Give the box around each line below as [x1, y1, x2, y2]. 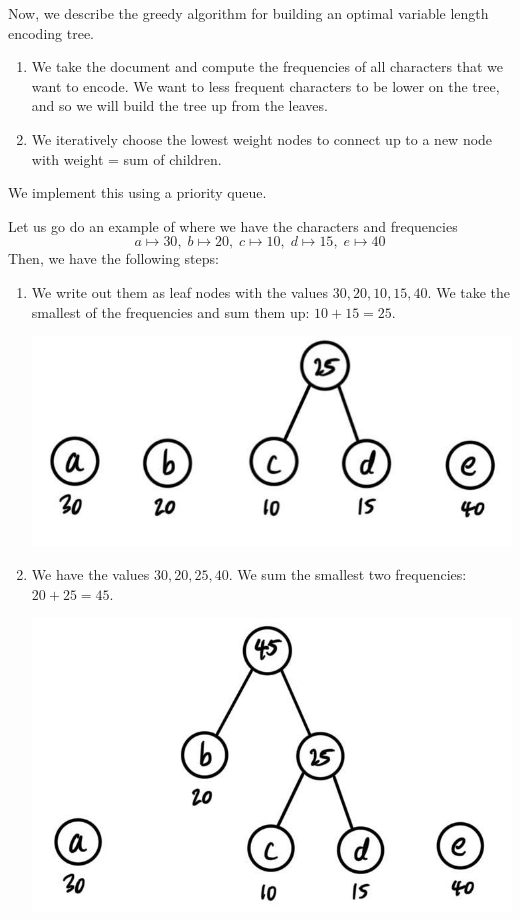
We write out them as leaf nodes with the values [31, 281, 328, 302]
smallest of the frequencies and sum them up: [31, 301, 310, 322]
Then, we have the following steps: [8, 248, 219, 269]
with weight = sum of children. [31, 148, 222, 169]
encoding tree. [8, 22, 94, 43]
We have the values [31, 564, 150, 585]
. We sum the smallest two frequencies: [228, 564, 467, 585]
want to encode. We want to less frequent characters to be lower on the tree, [31, 75, 500, 96]
